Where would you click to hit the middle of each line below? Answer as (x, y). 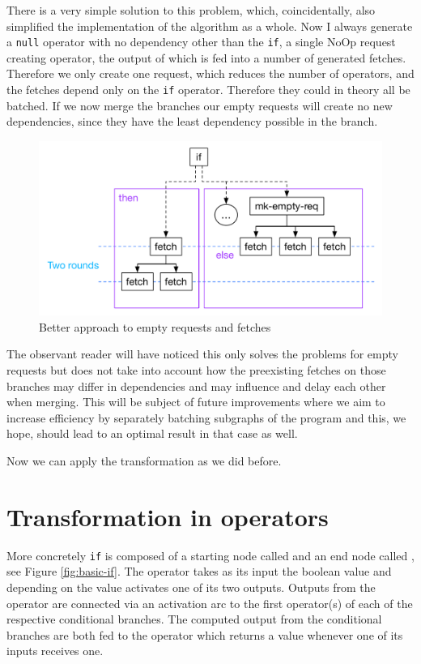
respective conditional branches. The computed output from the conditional (194, 619)
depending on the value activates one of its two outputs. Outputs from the (191, 587)
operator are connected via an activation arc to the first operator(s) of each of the (210, 603)
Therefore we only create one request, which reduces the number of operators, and (210, 73)
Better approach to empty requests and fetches (155, 326)
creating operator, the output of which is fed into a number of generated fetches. (206, 57)
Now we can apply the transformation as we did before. (144, 460)
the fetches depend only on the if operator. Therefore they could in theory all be (208, 90)
